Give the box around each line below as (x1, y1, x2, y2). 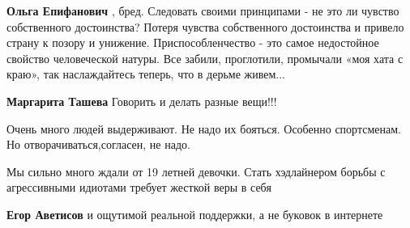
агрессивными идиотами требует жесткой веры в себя (6, 179, 271, 196)
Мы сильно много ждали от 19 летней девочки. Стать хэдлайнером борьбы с (6, 163, 386, 179)
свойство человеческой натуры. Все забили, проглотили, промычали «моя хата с (6, 49, 404, 66)
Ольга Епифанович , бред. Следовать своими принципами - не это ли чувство (6, 2, 399, 19)
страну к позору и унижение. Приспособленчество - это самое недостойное (6, 34, 379, 51)
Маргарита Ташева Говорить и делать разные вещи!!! (6, 92, 277, 109)
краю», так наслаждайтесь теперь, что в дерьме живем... (6, 65, 285, 82)
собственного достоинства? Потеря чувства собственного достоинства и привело (6, 18, 404, 35)
